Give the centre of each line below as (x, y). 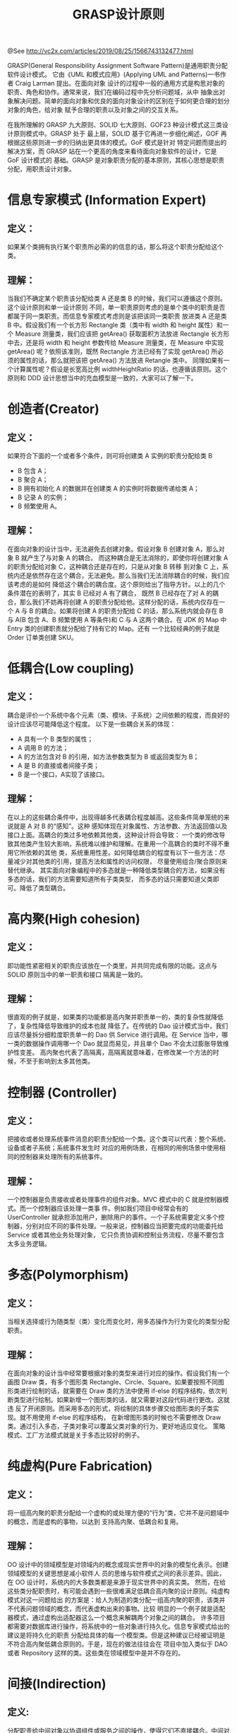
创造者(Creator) (54, 409)
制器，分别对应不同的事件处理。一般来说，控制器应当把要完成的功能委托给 (115, 1226)
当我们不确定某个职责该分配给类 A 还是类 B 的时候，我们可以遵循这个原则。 (117, 298)
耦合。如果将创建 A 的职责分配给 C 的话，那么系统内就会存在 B (132, 611)
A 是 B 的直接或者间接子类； (59, 765)
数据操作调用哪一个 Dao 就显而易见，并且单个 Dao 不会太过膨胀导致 (124, 1044)
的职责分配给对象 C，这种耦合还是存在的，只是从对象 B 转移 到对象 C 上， (115, 566)
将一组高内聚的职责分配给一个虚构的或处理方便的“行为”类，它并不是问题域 (115, 1513)
